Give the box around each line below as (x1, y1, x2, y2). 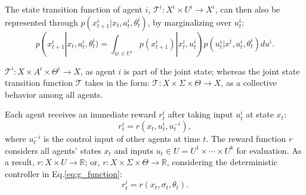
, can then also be (215, 3, 280, 15)
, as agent (80, 64, 116, 77)
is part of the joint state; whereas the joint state (123, 64, 300, 77)
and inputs (114, 144, 153, 156)
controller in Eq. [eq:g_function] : (5, 167, 122, 179)
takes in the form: (85, 76, 150, 89)
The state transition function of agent (5, 3, 143, 15)
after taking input (168, 108, 233, 120)
